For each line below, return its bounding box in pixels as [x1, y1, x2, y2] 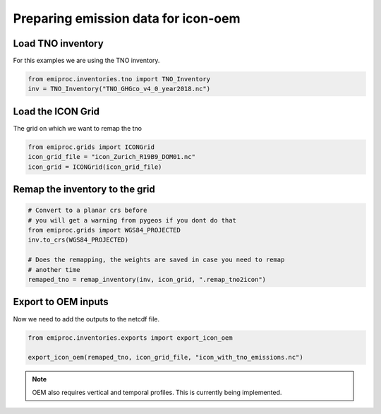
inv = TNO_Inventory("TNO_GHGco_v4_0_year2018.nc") [28, 85, 211, 93]
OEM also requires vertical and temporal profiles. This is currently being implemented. [32, 388, 282, 396]
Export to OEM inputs [13, 296, 109, 308]
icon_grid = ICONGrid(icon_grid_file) [28, 162, 162, 171]
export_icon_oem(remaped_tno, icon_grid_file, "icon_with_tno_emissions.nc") [28, 353, 303, 362]
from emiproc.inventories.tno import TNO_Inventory [28, 75, 211, 83]
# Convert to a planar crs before [28, 206, 147, 215]
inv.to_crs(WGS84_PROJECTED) [28, 236, 129, 244]
